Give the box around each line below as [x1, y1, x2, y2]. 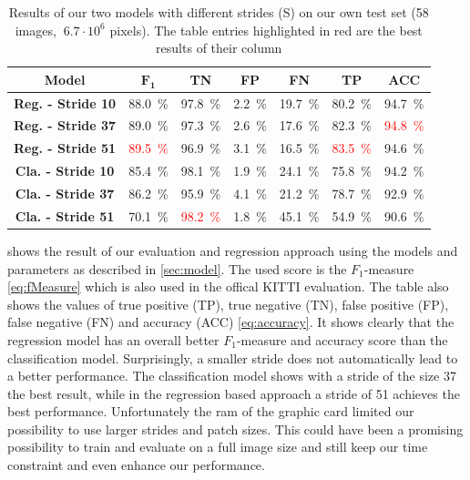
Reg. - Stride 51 [14, 138, 117, 158]
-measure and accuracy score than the [236, 330, 448, 349]
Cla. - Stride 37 [15, 184, 115, 202]
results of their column [156, 38, 282, 57]
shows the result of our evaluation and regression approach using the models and [7, 240, 458, 260]
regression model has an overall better [7, 330, 220, 349]
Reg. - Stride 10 [14, 93, 117, 112]
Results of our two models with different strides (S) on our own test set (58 [8, 3, 429, 21]
